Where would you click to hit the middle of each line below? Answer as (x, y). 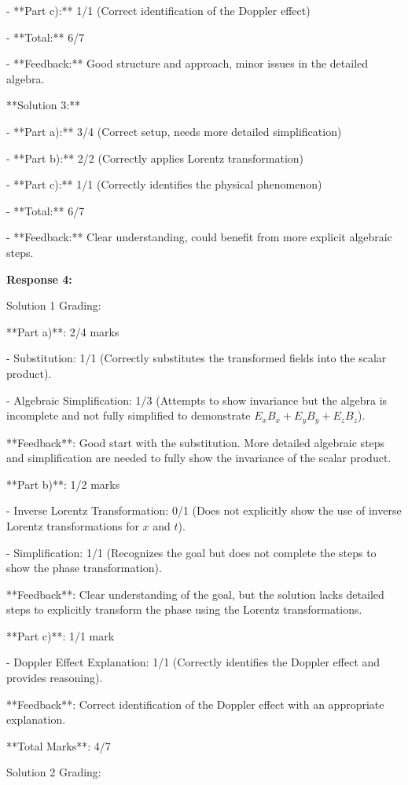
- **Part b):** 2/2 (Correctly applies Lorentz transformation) (155, 158)
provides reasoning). (55, 678)
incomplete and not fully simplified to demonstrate (129, 415)
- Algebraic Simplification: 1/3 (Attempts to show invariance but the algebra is (197, 400)
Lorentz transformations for (73, 525)
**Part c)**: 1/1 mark (61, 635)
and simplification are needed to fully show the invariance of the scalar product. (199, 458)
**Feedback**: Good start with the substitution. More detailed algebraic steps (196, 442)
